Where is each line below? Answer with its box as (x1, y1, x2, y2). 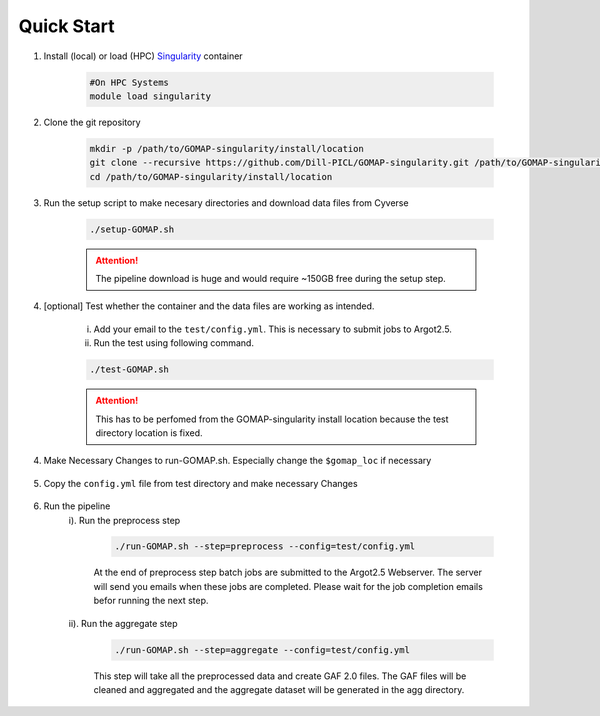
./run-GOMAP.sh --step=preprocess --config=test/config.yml (114, 541, 416, 552)
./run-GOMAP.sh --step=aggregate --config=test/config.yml (114, 644, 410, 655)
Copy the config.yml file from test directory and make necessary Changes (43, 477, 359, 489)
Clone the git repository (43, 116, 141, 128)
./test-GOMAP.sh (89, 364, 170, 375)
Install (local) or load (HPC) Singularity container (43, 50, 244, 62)
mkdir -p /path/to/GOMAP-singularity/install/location (89, 143, 364, 154)
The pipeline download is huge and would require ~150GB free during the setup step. (95, 273, 446, 285)
